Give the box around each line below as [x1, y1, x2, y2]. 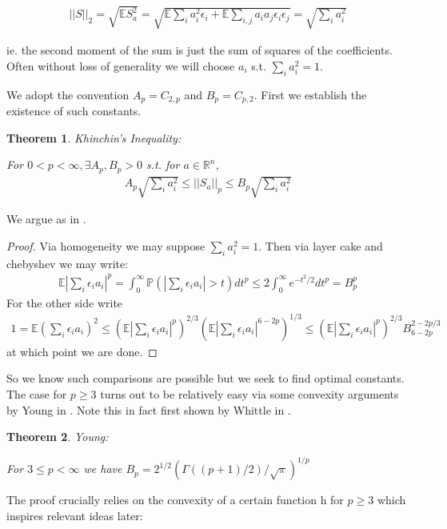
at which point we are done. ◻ [6, 343, 158, 359]
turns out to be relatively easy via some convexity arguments [100, 385, 399, 402]
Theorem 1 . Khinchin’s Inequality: [6, 129, 182, 146]
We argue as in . [6, 210, 86, 227]
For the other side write [6, 294, 123, 311]
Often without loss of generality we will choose [6, 57, 235, 74]
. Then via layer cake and [258, 237, 383, 254]
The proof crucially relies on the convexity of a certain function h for [6, 491, 344, 508]
